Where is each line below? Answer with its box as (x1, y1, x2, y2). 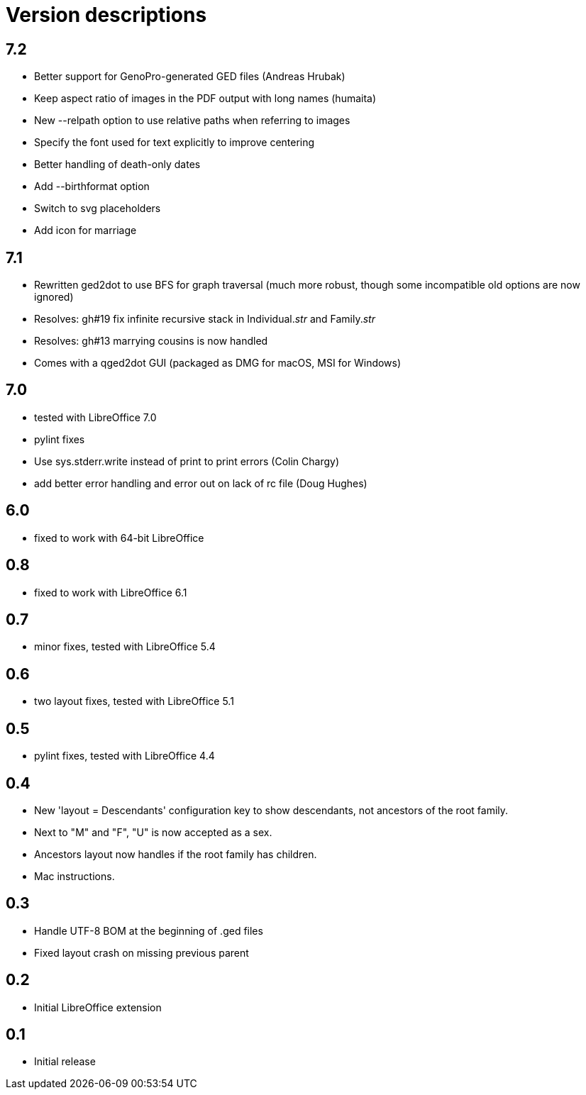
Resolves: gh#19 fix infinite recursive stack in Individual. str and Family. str (34, 313, 375, 326)
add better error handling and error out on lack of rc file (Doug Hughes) (34, 477, 367, 489)
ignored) (34, 291, 74, 304)
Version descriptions (6, 3, 207, 27)
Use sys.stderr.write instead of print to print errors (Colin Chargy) (34, 455, 340, 467)
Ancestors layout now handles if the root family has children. (34, 847, 317, 860)
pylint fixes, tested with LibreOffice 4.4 (34, 750, 215, 762)
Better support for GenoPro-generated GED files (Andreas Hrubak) (34, 70, 345, 83)
